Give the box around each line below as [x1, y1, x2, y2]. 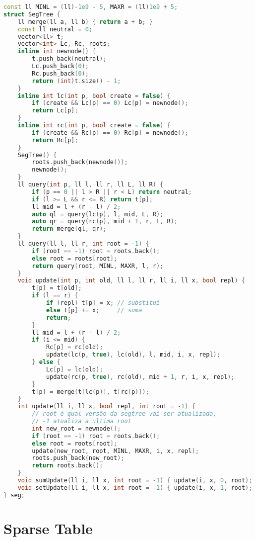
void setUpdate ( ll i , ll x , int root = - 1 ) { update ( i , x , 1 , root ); [17, 484, 253, 491]
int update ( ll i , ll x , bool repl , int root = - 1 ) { [17, 403, 195, 410]
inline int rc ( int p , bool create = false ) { [17, 122, 171, 129]
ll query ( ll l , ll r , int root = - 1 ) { [17, 240, 149, 247]
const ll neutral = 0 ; [17, 25, 93, 33]
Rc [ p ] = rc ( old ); [46, 344, 103, 351]
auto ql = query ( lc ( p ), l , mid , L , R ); [32, 210, 164, 218]
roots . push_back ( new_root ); [32, 454, 125, 462]
